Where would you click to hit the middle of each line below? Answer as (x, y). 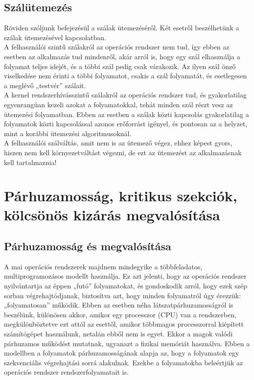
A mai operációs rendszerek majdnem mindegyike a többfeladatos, (103, 266)
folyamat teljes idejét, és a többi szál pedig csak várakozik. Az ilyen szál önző (120, 66)
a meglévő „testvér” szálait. (45, 85)
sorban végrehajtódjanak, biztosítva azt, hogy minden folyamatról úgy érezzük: (123, 295)
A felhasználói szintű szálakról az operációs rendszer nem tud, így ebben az (117, 47)
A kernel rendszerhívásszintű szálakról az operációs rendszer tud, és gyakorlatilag (125, 95)
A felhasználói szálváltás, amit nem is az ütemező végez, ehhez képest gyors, (118, 143)
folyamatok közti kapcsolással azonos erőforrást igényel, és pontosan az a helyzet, (126, 124)
